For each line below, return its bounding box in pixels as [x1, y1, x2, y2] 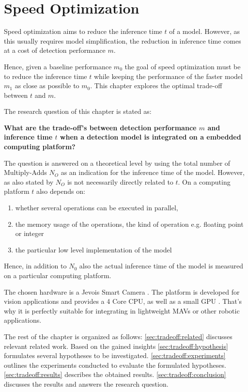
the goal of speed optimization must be [124, 61, 241, 71]
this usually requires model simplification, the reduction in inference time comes [4, 35, 241, 46]
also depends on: [36, 186, 85, 196]
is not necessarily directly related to [67, 176, 173, 187]
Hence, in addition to [4, 261, 67, 271]
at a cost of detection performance [4, 45, 106, 55]
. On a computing [178, 176, 231, 187]
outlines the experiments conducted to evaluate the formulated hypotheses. [4, 360, 226, 370]
